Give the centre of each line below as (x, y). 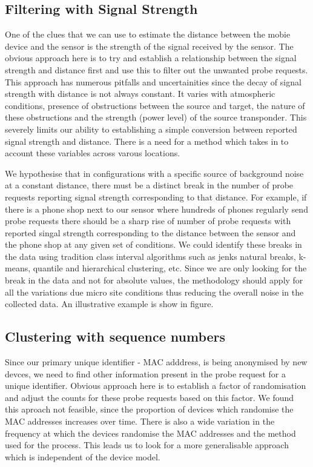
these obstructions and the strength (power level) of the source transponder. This (156, 117)
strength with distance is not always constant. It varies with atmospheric (140, 94)
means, (18, 268)
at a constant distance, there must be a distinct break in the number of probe (149, 185)
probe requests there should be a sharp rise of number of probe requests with (148, 221)
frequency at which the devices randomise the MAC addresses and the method (150, 433)
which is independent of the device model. (83, 456)
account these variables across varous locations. (93, 153)
